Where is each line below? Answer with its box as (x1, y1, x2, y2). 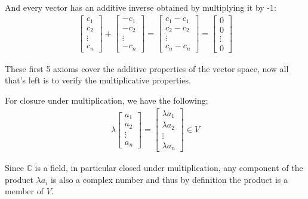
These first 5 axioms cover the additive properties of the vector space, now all (5, 62, 289, 74)
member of (5, 185, 44, 197)
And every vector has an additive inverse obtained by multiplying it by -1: (5, 1, 276, 13)
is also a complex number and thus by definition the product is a (50, 173, 288, 185)
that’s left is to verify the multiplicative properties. (5, 74, 191, 86)
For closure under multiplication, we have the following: (5, 94, 208, 106)
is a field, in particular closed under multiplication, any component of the (35, 161, 303, 174)
